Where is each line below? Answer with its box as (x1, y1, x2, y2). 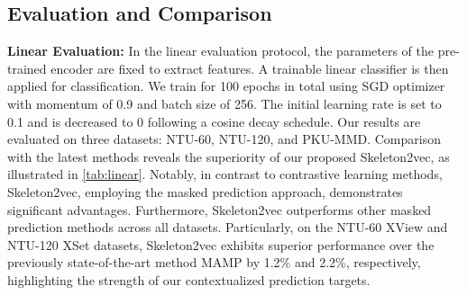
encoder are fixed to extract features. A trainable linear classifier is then (50, 58, 449, 77)
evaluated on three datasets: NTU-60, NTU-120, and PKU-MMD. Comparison (7, 130, 441, 148)
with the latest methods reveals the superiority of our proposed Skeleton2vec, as (7, 147, 450, 165)
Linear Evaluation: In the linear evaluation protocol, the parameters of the (7, 41, 434, 60)
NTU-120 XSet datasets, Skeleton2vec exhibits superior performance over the (7, 235, 435, 254)
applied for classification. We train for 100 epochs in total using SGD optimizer (7, 76, 445, 95)
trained (7, 58, 47, 77)
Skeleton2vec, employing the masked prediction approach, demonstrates (7, 182, 403, 201)
